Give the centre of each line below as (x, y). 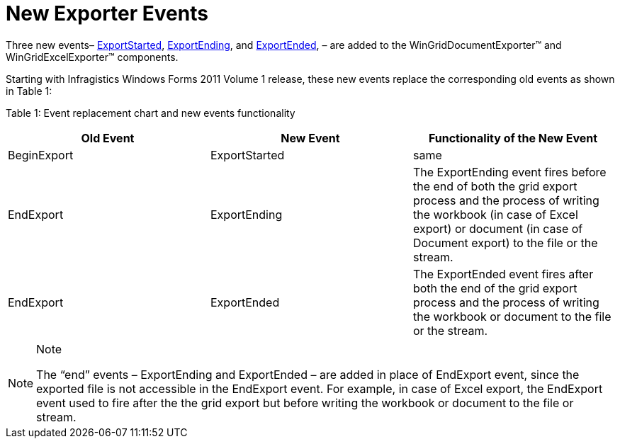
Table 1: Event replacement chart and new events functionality (151, 113)
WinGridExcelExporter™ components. (92, 57)
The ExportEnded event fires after (503, 274)
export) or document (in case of (498, 228)
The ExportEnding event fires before (509, 172)
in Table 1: (29, 91)
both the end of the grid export (495, 288)
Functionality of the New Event (513, 138)
